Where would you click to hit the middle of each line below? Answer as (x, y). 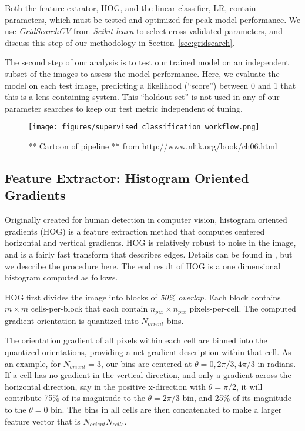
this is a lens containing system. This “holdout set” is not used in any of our (142, 97)
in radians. (277, 363)
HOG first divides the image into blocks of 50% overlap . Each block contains (143, 297)
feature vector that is (43, 421)
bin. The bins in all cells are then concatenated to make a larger (166, 409)
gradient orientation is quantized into (72, 320)
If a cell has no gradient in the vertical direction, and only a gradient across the (148, 375)
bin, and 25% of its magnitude (237, 398)
